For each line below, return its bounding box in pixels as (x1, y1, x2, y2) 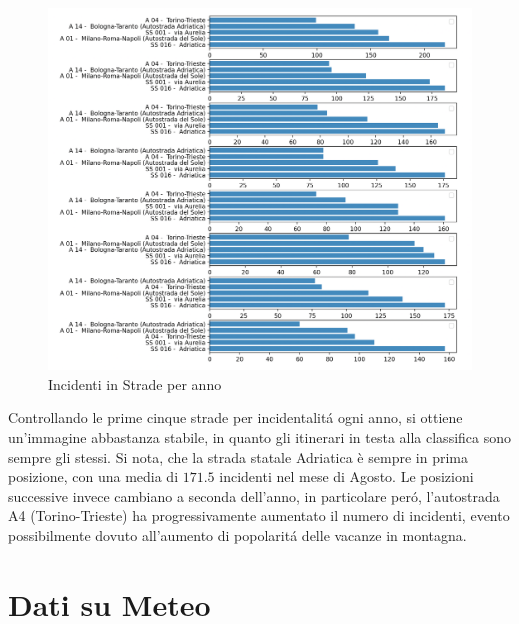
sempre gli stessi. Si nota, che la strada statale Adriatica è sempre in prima (8, 446, 468, 467)
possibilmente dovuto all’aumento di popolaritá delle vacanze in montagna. (8, 525, 467, 546)
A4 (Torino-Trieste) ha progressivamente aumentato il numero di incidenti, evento (8, 505, 510, 526)
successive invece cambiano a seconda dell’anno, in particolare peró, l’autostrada (8, 485, 500, 506)
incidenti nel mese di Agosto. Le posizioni (219, 466, 474, 487)
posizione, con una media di (8, 466, 179, 487)
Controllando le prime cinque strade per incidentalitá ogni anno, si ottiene (8, 407, 463, 428)
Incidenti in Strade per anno (48, 373, 222, 394)
